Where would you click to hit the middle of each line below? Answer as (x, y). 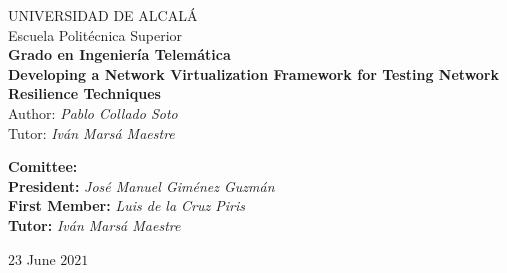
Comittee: (43, 166)
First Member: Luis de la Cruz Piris (126, 205)
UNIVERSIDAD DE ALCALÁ (103, 15)
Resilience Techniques (84, 93)
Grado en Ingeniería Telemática (119, 54)
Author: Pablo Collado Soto (93, 112)
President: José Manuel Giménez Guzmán (141, 185)
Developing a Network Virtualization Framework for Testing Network (254, 73)
